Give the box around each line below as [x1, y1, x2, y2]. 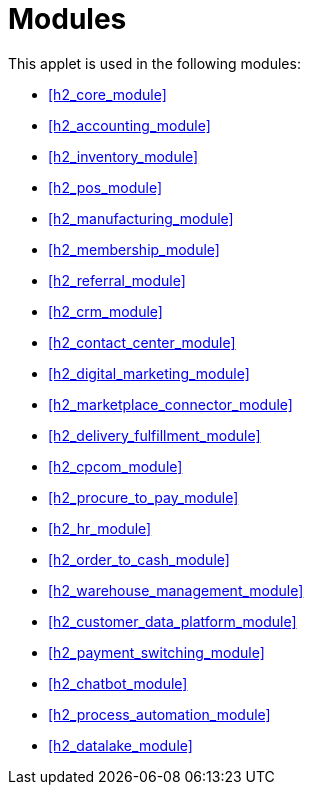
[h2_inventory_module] [48, 147, 199, 165]
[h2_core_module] [48, 85, 167, 103]
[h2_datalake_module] [48, 736, 193, 754]
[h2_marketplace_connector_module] [48, 395, 293, 413]
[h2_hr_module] [48, 519, 152, 537]
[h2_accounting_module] [48, 116, 211, 134]
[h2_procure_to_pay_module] [48, 488, 239, 506]
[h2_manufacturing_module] [48, 209, 234, 227]
